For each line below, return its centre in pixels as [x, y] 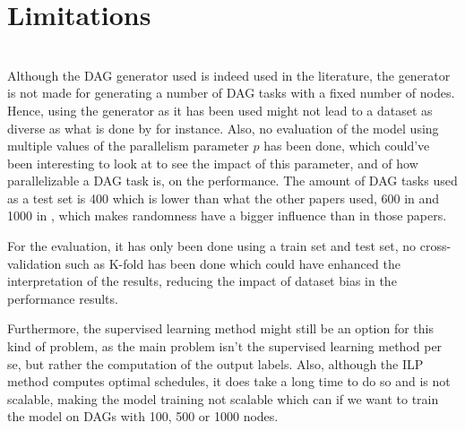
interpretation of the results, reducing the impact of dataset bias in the [202, 281]
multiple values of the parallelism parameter [128, 146]
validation [34, 263]
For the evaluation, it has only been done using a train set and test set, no [212, 246]
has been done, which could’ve [347, 146]
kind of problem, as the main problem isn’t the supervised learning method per [225, 346]
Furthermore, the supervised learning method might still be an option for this [221, 328]
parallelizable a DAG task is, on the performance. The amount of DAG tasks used [232, 181]
